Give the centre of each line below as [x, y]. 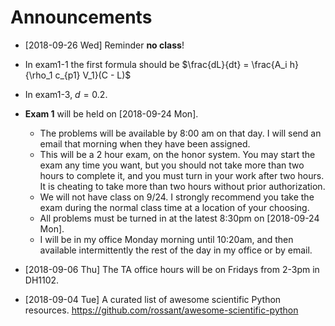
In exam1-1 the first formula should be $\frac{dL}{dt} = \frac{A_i [156, 64]
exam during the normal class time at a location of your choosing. [174, 207]
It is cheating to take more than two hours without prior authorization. [182, 186]
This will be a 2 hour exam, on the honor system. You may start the [177, 154]
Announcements [81, 17]
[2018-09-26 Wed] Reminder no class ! [104, 45]
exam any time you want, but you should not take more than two [172, 165]
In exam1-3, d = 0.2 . [66, 94]
